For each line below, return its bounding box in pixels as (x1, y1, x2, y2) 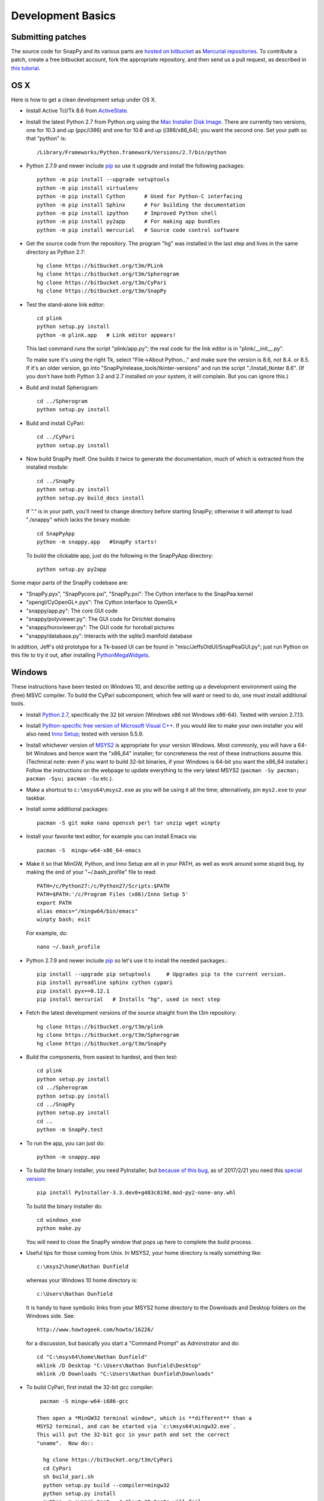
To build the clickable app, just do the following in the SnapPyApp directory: (26, 552, 214, 559)
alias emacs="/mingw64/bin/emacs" (37, 907, 138, 914)
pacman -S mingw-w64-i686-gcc (40, 1398, 129, 1404)
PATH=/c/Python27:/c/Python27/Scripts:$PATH (37, 883, 170, 889)
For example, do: (26, 929, 68, 937)
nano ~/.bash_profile (37, 943, 100, 950)
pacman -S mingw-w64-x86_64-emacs (37, 847, 142, 854)
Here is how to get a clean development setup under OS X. (11, 96, 157, 103)
